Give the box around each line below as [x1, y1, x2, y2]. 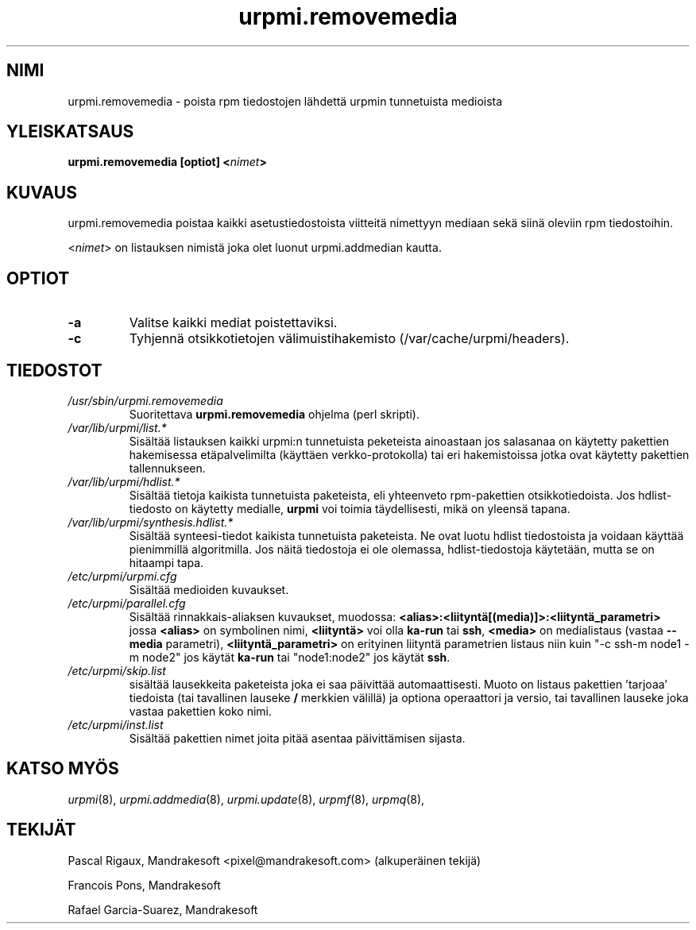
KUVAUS [6, 182, 77, 203]
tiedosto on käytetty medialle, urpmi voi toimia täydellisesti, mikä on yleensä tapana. [129, 501, 570, 515]
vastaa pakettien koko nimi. [129, 704, 272, 718]
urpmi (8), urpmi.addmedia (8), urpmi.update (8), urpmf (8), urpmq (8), [68, 792, 425, 806]
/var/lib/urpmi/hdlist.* [68, 474, 180, 488]
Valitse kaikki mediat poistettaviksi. [129, 315, 338, 331]
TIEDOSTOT [6, 360, 102, 380]
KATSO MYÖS [6, 758, 119, 779]
